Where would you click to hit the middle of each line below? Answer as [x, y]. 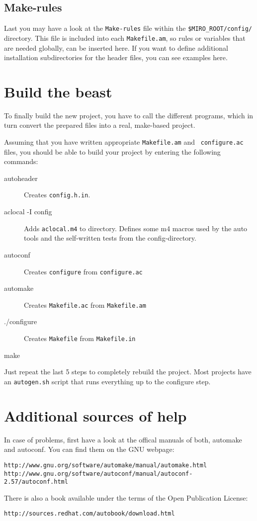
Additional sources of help [95, 415]
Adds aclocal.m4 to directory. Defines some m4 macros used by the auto [136, 228]
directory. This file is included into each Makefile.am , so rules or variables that [125, 38]
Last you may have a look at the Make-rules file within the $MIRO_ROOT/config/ [128, 28]
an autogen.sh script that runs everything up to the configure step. [107, 381]
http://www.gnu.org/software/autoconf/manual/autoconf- [98, 474]
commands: [21, 161]
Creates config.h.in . [57, 195]
